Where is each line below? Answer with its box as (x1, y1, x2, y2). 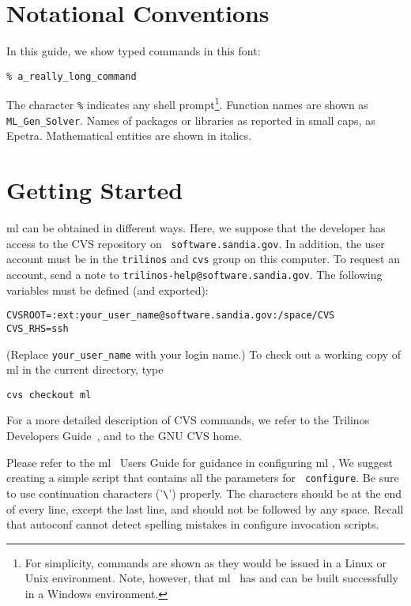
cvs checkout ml (6, 389, 92, 401)
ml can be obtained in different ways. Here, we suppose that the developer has (6, 220, 386, 236)
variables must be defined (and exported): (6, 281, 209, 298)
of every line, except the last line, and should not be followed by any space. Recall (6, 500, 404, 517)
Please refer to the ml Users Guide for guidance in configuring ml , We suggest (6, 454, 393, 470)
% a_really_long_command (6, 70, 137, 82)
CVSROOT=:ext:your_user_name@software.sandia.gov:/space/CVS (6, 310, 335, 322)
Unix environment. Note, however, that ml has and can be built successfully (25, 570, 398, 586)
